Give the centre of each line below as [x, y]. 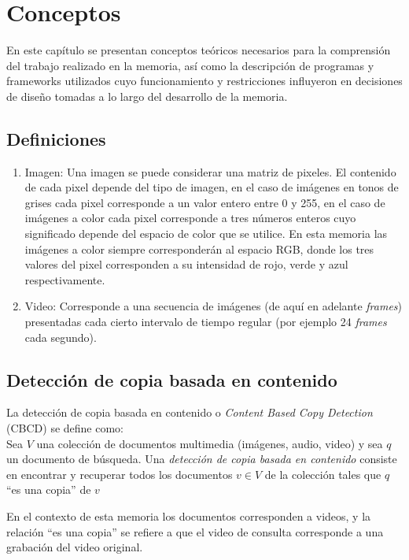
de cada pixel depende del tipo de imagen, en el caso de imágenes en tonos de [212, 187]
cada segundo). [61, 337]
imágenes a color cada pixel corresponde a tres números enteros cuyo [190, 218]
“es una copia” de [49, 490]
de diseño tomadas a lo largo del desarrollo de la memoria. [147, 96]
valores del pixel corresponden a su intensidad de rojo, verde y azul [186, 264]
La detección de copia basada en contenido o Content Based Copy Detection [190, 412]
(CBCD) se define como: [65, 428]
